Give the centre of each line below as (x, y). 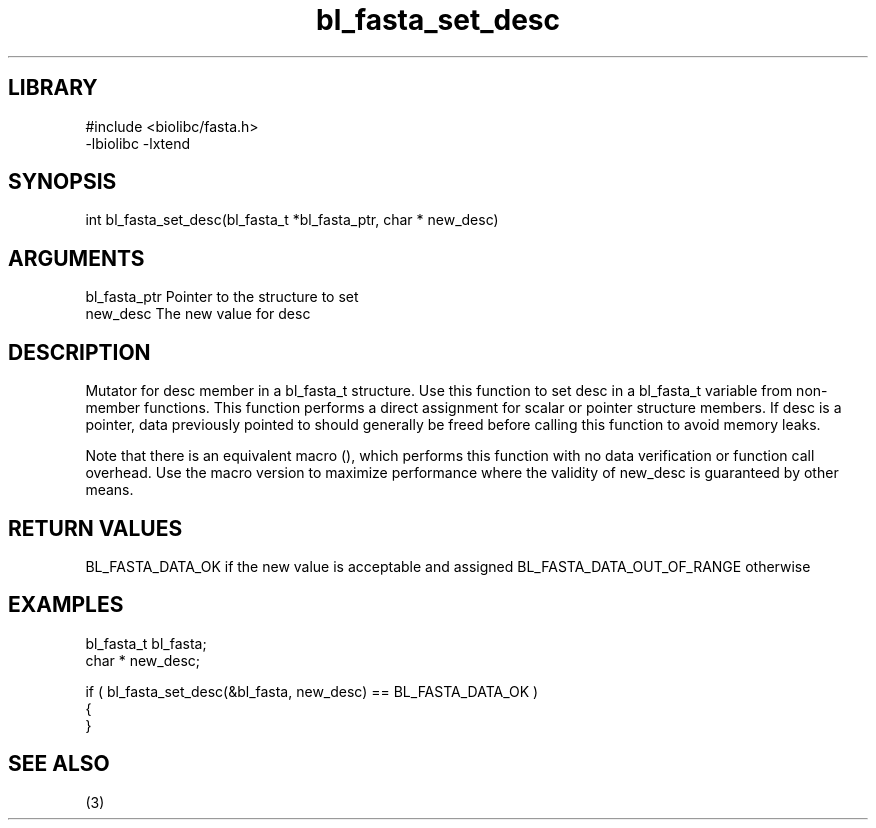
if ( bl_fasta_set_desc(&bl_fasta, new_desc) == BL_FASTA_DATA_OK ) (312, 691)
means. (109, 490)
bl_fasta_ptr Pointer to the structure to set (222, 297)
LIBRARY (53, 88)
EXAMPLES (66, 605)
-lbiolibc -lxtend (138, 143)
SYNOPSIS (62, 182)
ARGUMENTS (76, 258)
